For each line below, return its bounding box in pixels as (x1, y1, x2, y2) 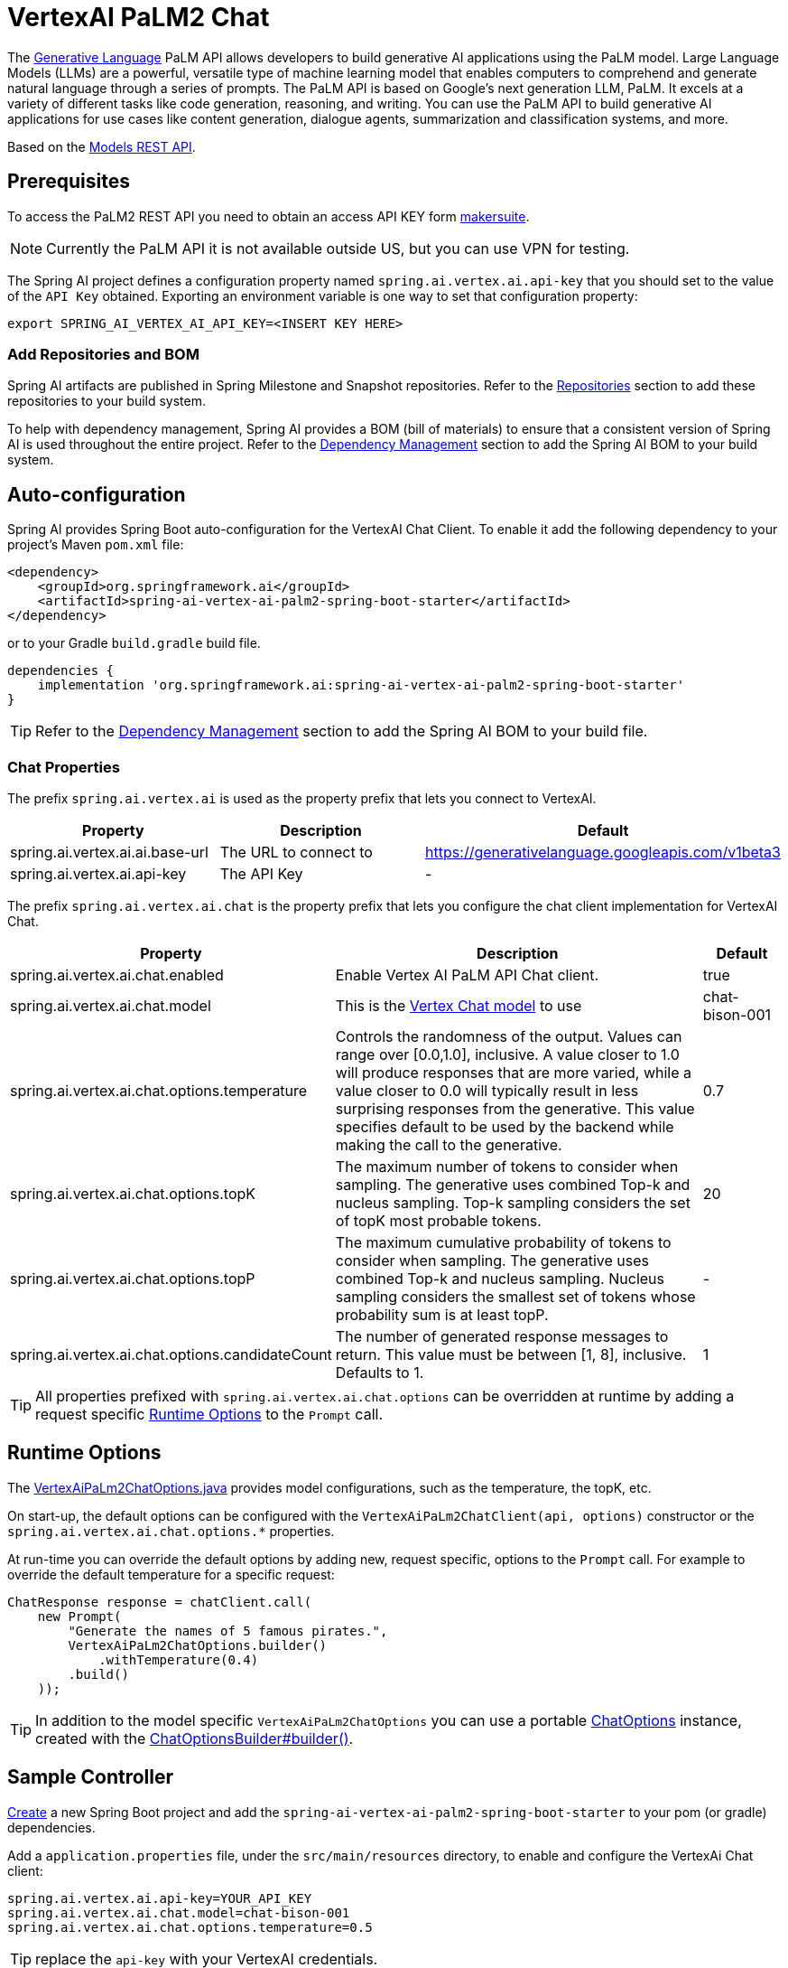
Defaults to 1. (335, 1363, 424, 1382)
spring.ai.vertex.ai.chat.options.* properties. (7, 1523, 335, 1539)
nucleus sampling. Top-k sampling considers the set (335, 1193, 691, 1212)
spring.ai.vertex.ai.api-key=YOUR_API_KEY (7, 1890, 312, 1906)
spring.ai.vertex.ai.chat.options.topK (10, 1184, 256, 1203)
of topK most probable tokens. (335, 1211, 542, 1230)
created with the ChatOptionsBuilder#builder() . (35, 1729, 354, 1748)
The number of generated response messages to (335, 1326, 669, 1345)
